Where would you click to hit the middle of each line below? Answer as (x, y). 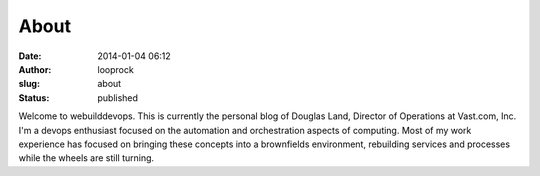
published (118, 97)
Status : (34, 97)
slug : (29, 84)
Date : (30, 56)
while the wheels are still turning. (86, 158)
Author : (35, 69)
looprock (115, 69)
